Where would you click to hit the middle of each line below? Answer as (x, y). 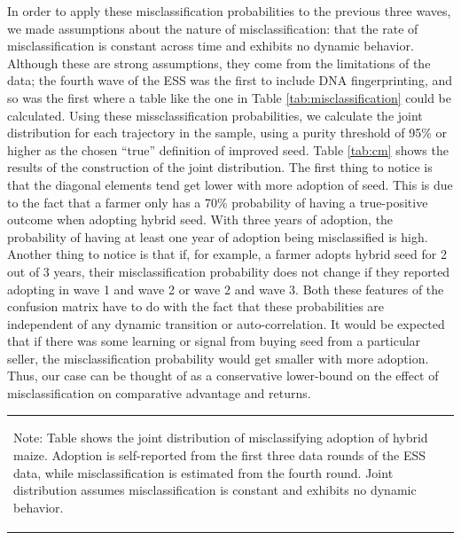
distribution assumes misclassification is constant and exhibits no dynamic (215, 490)
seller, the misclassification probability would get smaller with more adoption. (218, 358)
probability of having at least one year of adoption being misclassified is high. (218, 236)
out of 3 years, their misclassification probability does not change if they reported (229, 271)
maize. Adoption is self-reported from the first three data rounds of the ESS (220, 455)
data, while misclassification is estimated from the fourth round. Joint (203, 472)
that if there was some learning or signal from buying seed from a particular (214, 341)
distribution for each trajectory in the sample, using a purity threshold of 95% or (227, 133)
